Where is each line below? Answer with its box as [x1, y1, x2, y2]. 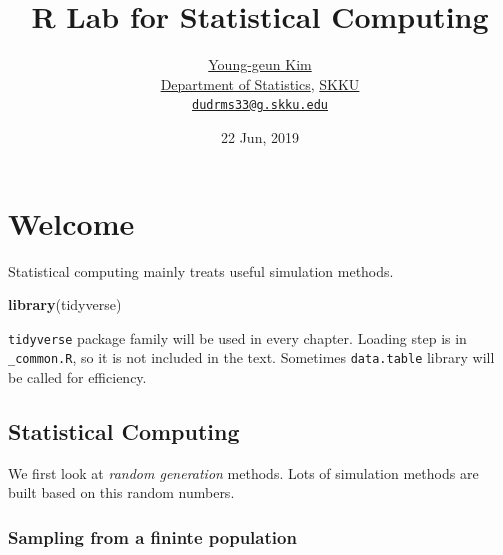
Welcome [8, 202, 135, 243]
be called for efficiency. [8, 367, 147, 387]
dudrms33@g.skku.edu [191, 98, 329, 113]
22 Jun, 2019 [221, 126, 299, 147]
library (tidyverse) [8, 294, 122, 315]
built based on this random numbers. [8, 482, 235, 503]
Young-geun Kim [208, 54, 312, 75]
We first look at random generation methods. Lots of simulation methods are [8, 462, 479, 483]
